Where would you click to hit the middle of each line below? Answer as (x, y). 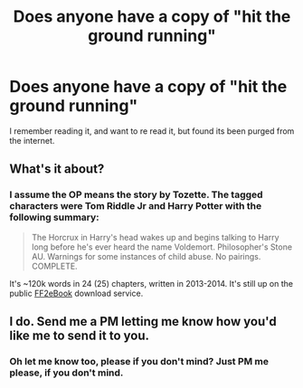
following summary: (54, 217)
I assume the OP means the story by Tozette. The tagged (137, 194)
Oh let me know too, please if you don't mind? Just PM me (139, 361)
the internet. (32, 140)
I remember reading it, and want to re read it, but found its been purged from (152, 131)
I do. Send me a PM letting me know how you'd (143, 322)
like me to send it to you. (80, 336)
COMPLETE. (55, 266)
